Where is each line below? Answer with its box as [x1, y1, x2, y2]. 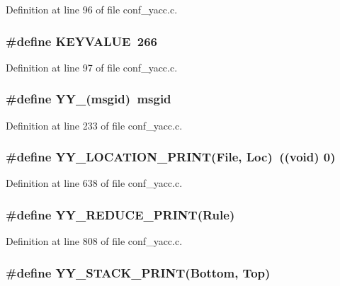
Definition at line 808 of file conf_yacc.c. [6, 234, 183, 248]
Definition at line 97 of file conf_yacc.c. [6, 59, 178, 74]
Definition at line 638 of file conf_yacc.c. [6, 176, 183, 190]
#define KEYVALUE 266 [6, 32, 157, 50]
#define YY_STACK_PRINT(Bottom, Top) [6, 263, 271, 281]
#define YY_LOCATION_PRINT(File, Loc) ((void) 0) [6, 148, 336, 166]
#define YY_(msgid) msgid [6, 90, 171, 108]
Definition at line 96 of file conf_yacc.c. [6, 2, 178, 16]
